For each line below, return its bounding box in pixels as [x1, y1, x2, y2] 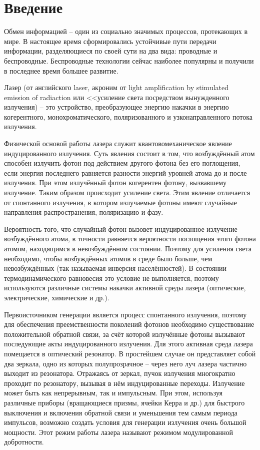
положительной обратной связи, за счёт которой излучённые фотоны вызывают [4, 328, 245, 339]
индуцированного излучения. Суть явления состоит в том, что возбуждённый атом [4, 148, 255, 158]
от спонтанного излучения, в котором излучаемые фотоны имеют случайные [4, 197, 237, 207]
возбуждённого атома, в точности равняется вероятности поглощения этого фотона [4, 233, 256, 244]
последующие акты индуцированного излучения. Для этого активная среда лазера [4, 338, 253, 349]
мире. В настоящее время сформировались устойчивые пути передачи [4, 36, 216, 46]
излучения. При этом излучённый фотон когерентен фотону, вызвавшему [4, 177, 227, 188]
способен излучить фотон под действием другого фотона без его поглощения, [4, 158, 240, 168]
